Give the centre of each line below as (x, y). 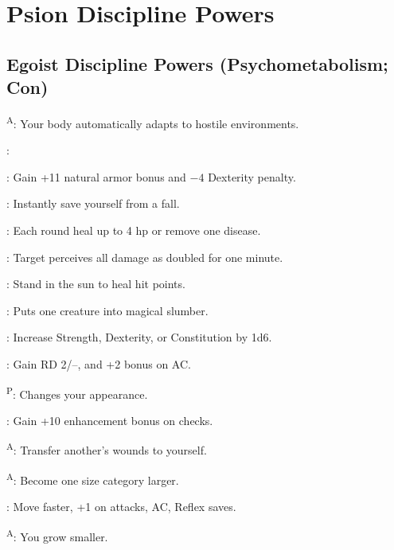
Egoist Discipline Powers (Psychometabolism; (197, 63)
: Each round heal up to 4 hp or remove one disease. (134, 230)
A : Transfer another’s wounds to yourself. (107, 449)
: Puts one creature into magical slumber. (107, 310)
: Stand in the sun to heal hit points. (96, 284)
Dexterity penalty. (252, 176)
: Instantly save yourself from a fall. (93, 203)
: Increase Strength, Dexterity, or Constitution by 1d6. (139, 337)
